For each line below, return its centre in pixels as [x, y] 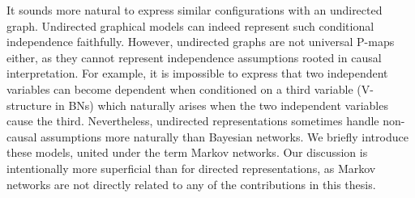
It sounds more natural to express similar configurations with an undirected [195, 10]
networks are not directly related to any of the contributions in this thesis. [191, 184]
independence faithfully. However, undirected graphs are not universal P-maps [201, 42]
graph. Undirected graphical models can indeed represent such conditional [190, 25]
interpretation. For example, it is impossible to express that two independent [197, 73]
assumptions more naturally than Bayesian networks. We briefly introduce [225, 136]
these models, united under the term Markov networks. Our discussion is [187, 152]
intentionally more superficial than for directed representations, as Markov [191, 168]
